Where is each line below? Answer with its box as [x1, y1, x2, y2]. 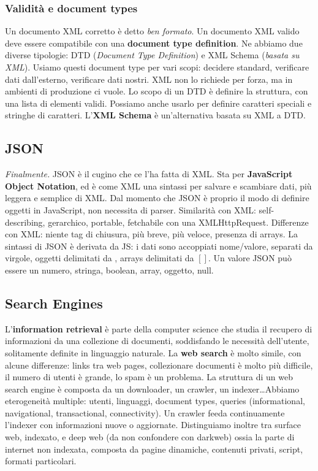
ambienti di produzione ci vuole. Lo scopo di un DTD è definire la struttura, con [5, 85, 308, 98]
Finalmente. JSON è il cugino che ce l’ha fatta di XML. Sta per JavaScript [5, 167, 293, 180]
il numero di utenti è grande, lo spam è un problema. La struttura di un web [5, 370, 293, 383]
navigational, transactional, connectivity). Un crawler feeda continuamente [5, 406, 285, 419]
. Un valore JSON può [208, 251, 292, 264]
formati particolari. [5, 454, 77, 467]
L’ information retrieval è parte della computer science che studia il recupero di [5, 322, 312, 335]
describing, [5, 215, 45, 228]
